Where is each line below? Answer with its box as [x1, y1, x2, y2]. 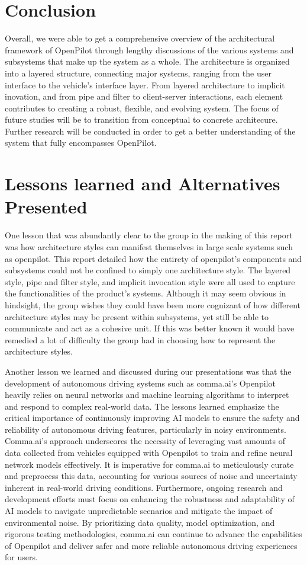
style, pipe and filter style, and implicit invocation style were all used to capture [5, 275, 295, 288]
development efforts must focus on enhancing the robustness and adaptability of [5, 493, 295, 505]
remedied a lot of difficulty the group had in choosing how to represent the [5, 333, 276, 346]
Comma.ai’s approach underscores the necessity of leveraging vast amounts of [5, 435, 285, 447]
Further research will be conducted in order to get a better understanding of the [5, 125, 296, 137]
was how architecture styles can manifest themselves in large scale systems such [5, 240, 293, 253]
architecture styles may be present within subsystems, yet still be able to [5, 310, 269, 323]
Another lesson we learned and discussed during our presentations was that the [5, 365, 292, 377]
